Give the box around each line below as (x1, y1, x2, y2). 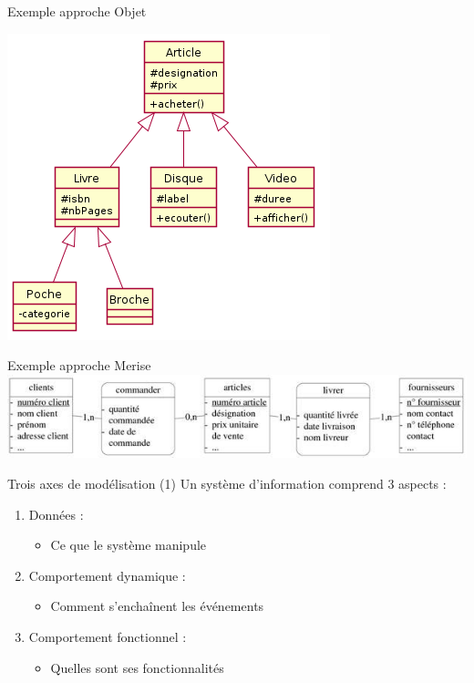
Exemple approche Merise (7, 356, 151, 375)
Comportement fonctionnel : (28, 627, 187, 647)
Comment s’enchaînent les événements (50, 596, 264, 616)
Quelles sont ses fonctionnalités (50, 657, 224, 677)
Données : (28, 504, 84, 523)
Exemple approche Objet (7, 2, 147, 20)
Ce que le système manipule (50, 535, 207, 554)
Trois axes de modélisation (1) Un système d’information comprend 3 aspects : (7, 474, 447, 493)
